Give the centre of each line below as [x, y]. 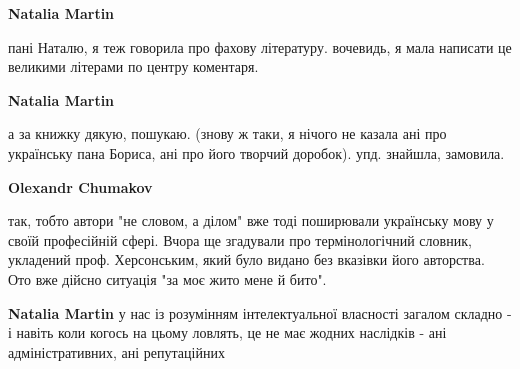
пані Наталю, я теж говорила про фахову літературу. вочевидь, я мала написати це [260, 46]
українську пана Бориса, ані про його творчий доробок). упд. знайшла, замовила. [256, 152]
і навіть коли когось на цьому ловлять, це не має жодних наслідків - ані [227, 332]
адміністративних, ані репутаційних [116, 351]
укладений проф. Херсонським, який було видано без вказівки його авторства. [246, 259]
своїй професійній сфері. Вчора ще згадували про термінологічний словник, [240, 239]
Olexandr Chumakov [80, 186]
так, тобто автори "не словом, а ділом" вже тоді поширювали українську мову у [251, 220]
